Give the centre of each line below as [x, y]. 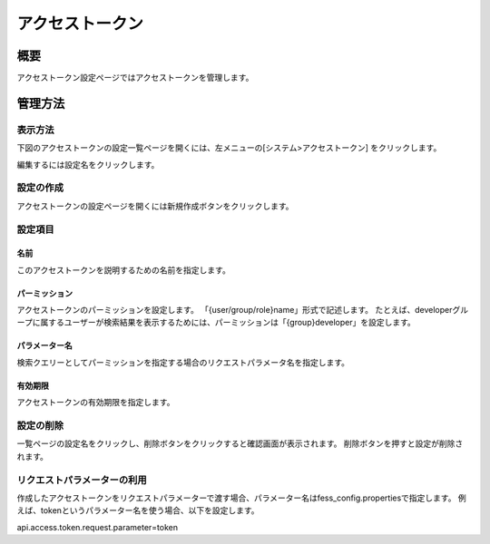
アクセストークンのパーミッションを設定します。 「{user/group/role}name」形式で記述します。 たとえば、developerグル [243, 310]
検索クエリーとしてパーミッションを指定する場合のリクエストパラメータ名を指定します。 [183, 362]
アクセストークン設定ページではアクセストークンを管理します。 [135, 78]
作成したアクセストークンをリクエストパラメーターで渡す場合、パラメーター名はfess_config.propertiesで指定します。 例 [241, 498]
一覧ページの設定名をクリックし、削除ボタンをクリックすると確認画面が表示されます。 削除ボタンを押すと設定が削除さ [240, 443]
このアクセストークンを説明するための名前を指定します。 [123, 270]
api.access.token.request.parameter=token [98, 527]
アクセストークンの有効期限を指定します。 [96, 403]
